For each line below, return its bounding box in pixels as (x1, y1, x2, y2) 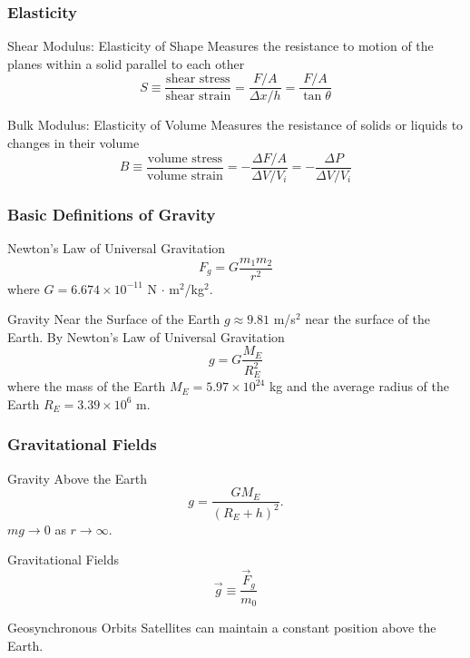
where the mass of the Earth (7, 377, 166, 396)
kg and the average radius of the (269, 377, 449, 396)
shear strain (165, 90, 231, 103)
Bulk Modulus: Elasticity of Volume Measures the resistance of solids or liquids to (7, 115, 464, 134)
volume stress (147, 152, 223, 165)
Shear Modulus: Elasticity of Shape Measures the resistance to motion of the (7, 36, 434, 55)
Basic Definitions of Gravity (7, 202, 216, 225)
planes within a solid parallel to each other (7, 54, 245, 73)
